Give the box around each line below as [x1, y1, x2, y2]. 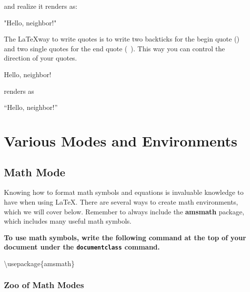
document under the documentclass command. [4, 242, 160, 252]
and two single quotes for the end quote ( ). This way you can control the [4, 43, 225, 53]
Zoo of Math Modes [4, 279, 84, 291]
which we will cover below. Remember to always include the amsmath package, [4, 206, 245, 216]
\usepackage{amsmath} [4, 258, 75, 268]
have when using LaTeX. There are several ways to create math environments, [4, 196, 238, 207]
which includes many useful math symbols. [4, 216, 132, 226]
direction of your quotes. [4, 53, 77, 63]
